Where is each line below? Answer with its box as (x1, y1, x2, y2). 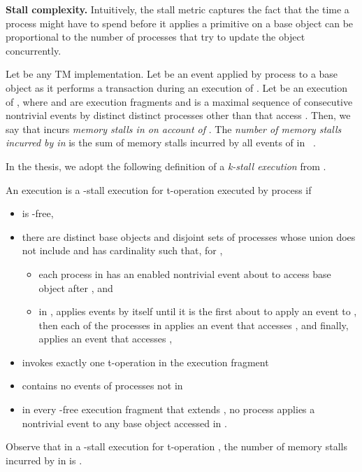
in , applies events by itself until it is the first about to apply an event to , (38, 304, 357, 319)
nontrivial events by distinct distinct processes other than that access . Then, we (6, 108, 351, 123)
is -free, (22, 206, 54, 221)
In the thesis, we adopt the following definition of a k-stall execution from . (6, 158, 326, 173)
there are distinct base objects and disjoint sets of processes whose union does (22, 229, 356, 244)
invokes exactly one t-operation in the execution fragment (22, 354, 269, 369)
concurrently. (6, 43, 61, 57)
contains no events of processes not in (22, 378, 183, 393)
